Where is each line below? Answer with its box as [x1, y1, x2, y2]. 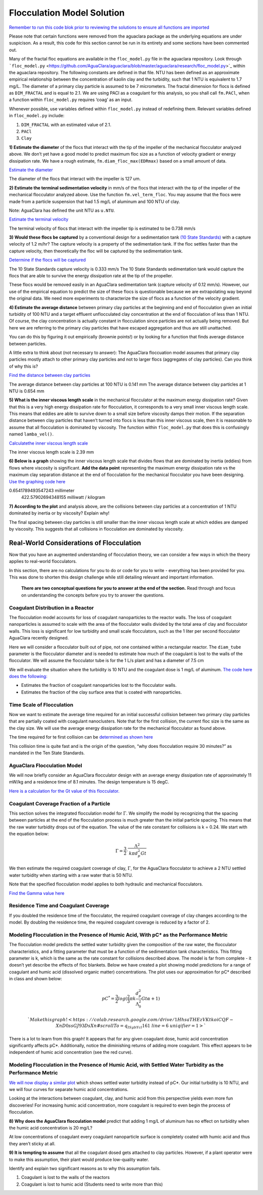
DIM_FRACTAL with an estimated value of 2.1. [21, 122, 112, 127]
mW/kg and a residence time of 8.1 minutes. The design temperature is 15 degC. [9, 779, 169, 785]
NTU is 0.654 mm [9, 388, 45, 394]
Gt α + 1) [141, 996, 160, 1002]
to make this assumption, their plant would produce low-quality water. [9, 1156, 150, 1162]
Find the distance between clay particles [9, 372, 91, 378]
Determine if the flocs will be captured [9, 257, 86, 263]
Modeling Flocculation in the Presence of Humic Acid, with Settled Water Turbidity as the [9, 1062, 224, 1069]
